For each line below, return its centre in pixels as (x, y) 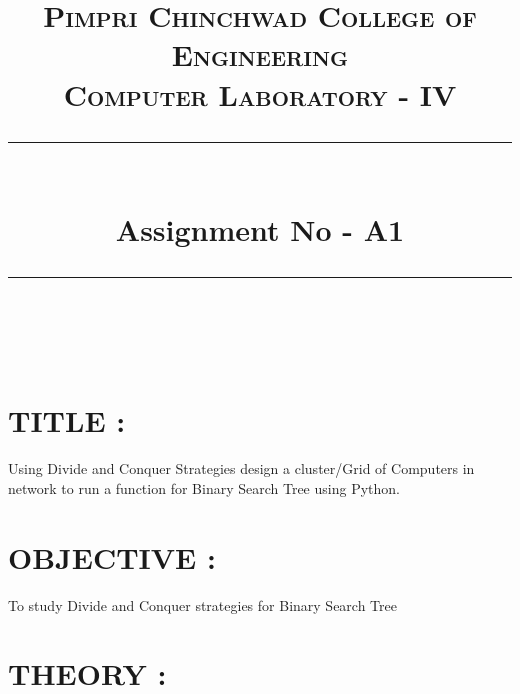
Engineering (260, 54)
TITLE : (67, 420)
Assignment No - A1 (260, 228)
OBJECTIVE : (112, 556)
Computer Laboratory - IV (260, 93)
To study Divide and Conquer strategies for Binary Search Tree (202, 604)
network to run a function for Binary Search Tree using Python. (204, 487)
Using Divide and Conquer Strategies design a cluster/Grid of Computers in (241, 468)
